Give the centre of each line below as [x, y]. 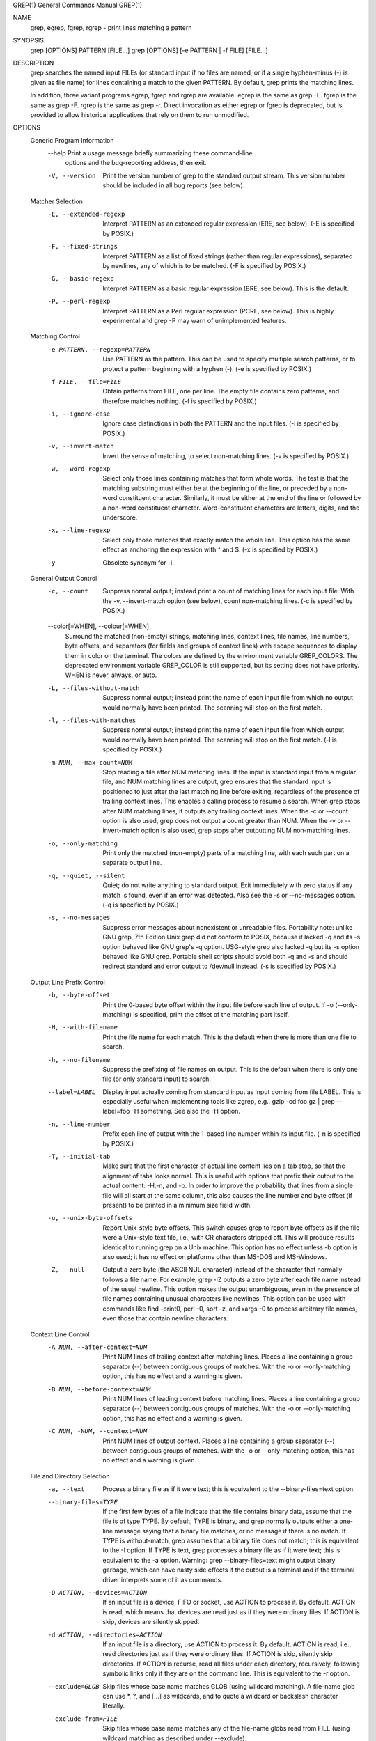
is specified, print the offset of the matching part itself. [211, 1014]
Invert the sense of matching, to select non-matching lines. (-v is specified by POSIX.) [226, 455]
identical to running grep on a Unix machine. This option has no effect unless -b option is [230, 1247]
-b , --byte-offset [79, 995]
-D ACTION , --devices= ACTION [97, 1593]
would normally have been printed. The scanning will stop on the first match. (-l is [220, 740]
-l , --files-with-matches [92, 720]
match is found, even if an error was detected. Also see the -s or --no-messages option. [229, 895]
